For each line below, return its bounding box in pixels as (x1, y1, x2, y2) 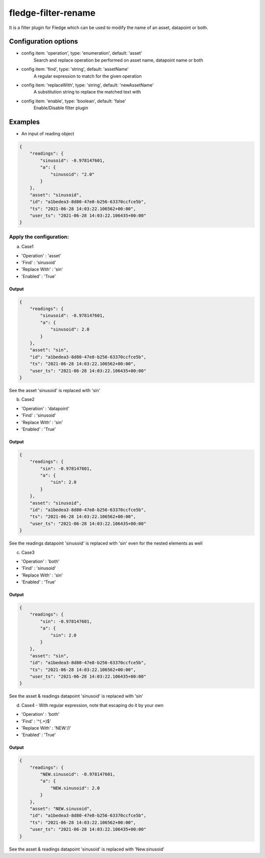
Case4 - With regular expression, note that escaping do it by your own (21, 702, 164, 708)
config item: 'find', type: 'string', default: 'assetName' (21, 66, 129, 72)
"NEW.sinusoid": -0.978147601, (40, 771, 115, 777)
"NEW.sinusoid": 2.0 (50, 785, 100, 791)
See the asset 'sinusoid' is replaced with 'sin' (9, 387, 101, 393)
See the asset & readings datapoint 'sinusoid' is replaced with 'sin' (9, 693, 143, 699)
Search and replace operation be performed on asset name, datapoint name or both (33, 57, 203, 63)
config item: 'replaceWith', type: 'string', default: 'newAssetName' (21, 82, 154, 88)
